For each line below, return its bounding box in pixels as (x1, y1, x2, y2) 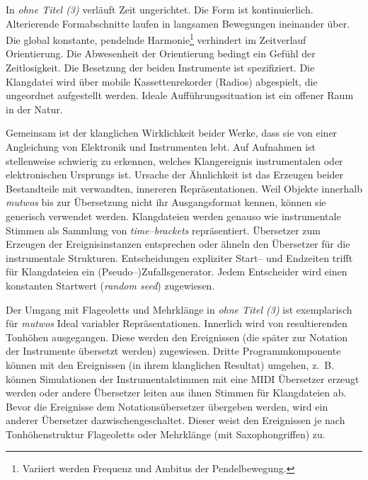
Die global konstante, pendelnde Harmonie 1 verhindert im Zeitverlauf (6, 30, 306, 47)
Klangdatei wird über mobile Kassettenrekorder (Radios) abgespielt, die (6, 74, 318, 88)
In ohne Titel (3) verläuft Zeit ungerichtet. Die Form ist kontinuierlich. (6, 2, 314, 16)
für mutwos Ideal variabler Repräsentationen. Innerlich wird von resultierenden (6, 316, 347, 331)
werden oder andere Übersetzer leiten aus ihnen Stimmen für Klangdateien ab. (6, 385, 347, 400)
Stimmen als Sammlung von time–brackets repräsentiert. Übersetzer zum (6, 222, 321, 237)
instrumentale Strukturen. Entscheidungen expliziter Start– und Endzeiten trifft (6, 250, 353, 265)
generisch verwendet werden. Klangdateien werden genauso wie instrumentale (6, 208, 341, 223)
